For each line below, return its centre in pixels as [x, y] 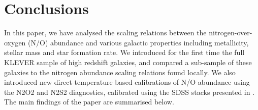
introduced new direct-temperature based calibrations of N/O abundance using [127, 82]
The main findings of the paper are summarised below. [89, 102]
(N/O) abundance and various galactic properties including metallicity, [138, 42]
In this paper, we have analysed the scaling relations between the [105, 33]
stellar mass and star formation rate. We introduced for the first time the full [124, 52]
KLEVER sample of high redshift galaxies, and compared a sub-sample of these [128, 62]
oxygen [15, 42]
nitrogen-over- [231, 33]
